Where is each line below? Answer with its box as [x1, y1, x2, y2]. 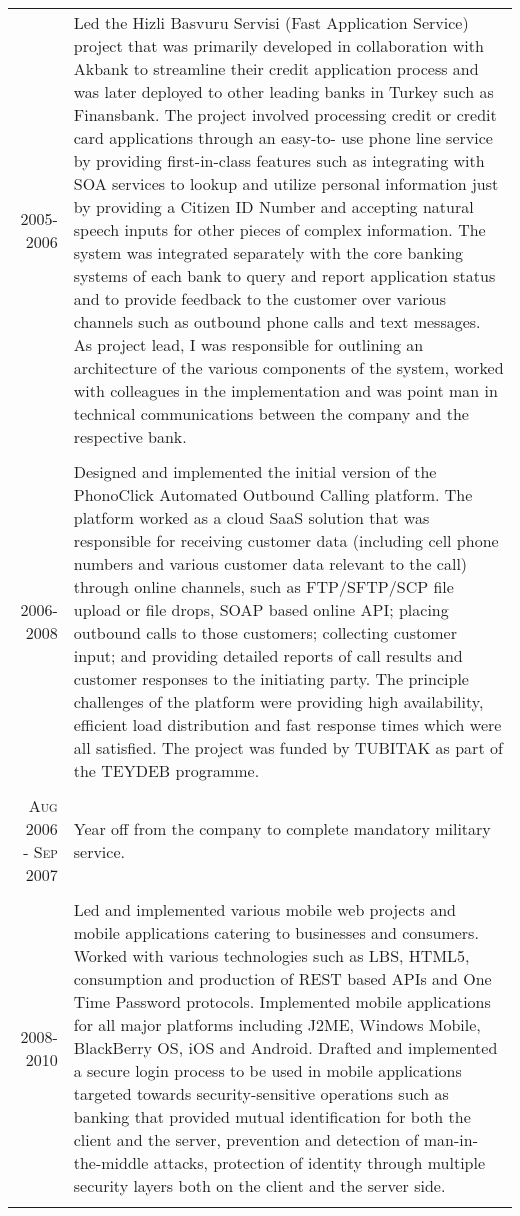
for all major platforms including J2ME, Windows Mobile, [73, 1013, 481, 1036]
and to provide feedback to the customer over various [73, 287, 447, 310]
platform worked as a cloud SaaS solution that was [73, 506, 430, 529]
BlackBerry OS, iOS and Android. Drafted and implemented [73, 1036, 498, 1059]
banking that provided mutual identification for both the [73, 1105, 471, 1128]
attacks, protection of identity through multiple [153, 1151, 486, 1174]
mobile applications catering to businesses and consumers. [73, 921, 479, 944]
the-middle [73, 1151, 149, 1174]
